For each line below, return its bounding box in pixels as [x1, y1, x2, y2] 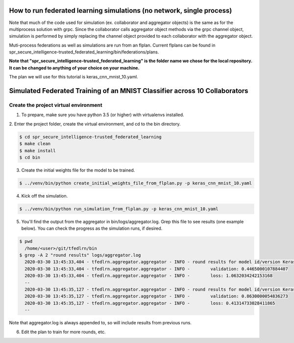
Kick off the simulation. [21, 193, 68, 198]
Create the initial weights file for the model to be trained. [21, 167, 135, 173]
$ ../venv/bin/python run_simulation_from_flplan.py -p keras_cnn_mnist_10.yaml [19, 206, 219, 212]
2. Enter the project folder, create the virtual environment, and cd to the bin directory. [9, 121, 181, 127]
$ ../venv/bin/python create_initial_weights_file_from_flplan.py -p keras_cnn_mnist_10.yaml [19, 180, 252, 186]
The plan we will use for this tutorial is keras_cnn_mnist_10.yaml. [9, 74, 138, 80]
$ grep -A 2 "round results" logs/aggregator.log [19, 252, 141, 258]
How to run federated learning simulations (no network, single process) [9, 6, 232, 15]
